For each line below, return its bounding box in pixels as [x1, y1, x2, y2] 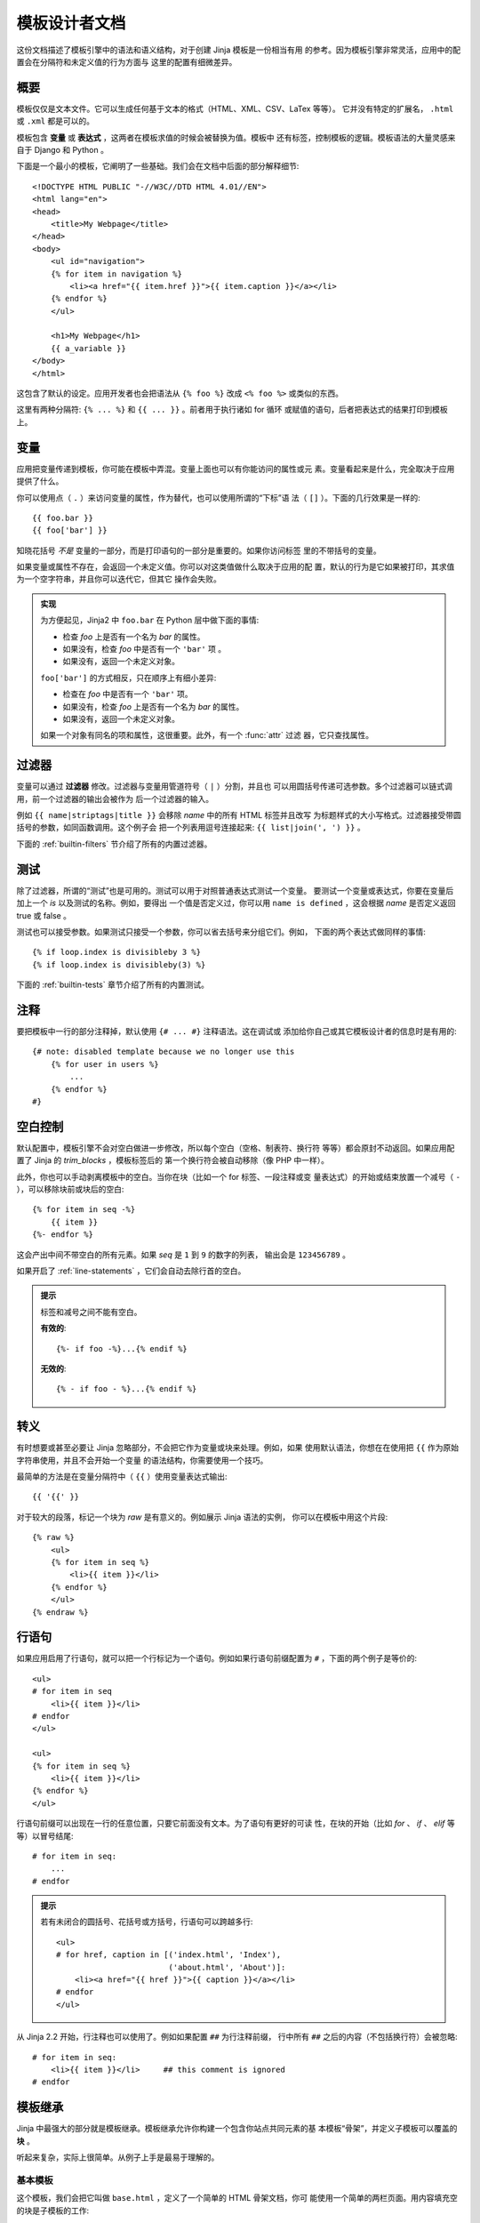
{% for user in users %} [50, 1059, 159, 1069]
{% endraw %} [32, 1607, 89, 1617]
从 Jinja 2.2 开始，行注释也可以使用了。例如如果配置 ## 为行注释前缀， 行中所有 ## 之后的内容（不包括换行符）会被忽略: [16, 2032, 458, 2042]
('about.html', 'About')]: [168, 1962, 286, 1972]
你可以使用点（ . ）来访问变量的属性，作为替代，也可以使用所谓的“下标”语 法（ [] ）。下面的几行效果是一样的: [16, 492, 421, 502]
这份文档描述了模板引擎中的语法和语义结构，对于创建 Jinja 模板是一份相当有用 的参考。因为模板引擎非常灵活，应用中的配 [16, 44, 461, 55]
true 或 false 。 [16, 910, 71, 920]
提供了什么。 [16, 476, 64, 486]
